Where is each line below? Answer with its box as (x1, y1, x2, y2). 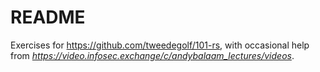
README (10, 6, 86, 29)
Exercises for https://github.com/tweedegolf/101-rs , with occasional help (10, 39, 310, 51)
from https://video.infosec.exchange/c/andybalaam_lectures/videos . (10, 49, 295, 61)
